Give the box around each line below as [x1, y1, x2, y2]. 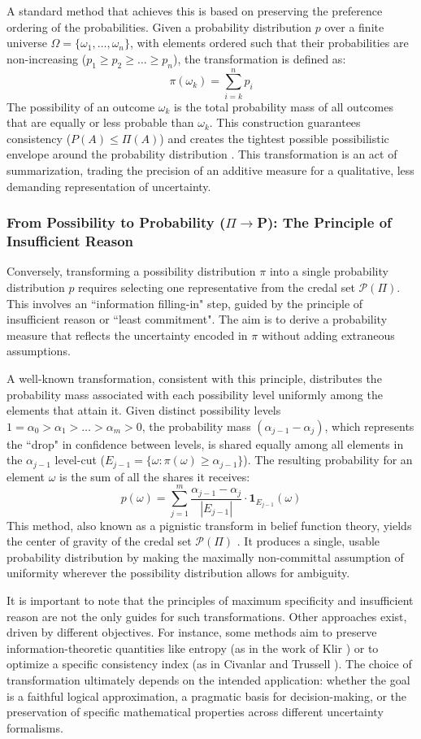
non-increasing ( [7, 50, 87, 67]
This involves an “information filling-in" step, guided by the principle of [7, 294, 363, 311]
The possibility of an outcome [7, 98, 155, 115]
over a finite [324, 18, 384, 35]
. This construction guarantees [209, 114, 361, 131]
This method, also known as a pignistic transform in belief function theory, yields [7, 516, 412, 533]
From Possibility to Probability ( [7, 212, 226, 233]
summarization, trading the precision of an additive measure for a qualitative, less [7, 162, 414, 179]
